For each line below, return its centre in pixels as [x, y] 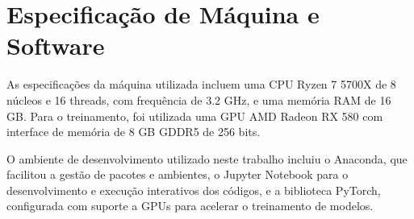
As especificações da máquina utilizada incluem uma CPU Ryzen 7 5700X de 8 [201, 84]
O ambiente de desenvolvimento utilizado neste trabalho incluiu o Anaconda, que [207, 158]
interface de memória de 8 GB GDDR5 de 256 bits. [134, 132]
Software [56, 45]
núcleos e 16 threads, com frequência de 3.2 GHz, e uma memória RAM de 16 [199, 99]
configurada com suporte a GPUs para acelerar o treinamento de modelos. [190, 206]
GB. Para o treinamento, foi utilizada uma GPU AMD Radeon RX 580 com [195, 116]
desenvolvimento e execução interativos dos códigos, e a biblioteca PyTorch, [194, 190]
